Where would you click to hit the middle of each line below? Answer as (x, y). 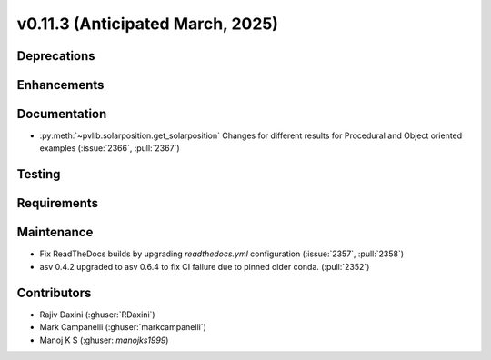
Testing (39, 174)
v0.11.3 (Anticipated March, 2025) (148, 24)
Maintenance (55, 232)
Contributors (54, 292)
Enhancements (60, 85)
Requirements (58, 203)
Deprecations (56, 56)
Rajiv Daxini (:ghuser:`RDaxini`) (97, 315)
